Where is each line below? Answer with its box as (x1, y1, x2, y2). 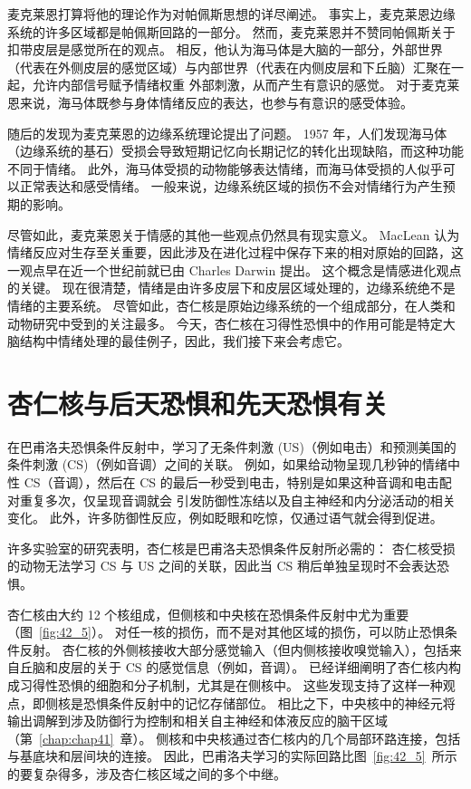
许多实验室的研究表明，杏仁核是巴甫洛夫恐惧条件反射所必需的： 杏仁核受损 (7, 538, 456, 557)
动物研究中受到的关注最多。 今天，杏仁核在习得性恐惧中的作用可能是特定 (7, 313, 443, 332)
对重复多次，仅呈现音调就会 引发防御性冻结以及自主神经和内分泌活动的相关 (7, 490, 456, 509)
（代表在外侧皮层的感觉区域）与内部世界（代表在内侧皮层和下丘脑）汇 (7, 57, 426, 76)
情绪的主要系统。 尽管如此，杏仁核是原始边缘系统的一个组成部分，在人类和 (7, 295, 456, 314)
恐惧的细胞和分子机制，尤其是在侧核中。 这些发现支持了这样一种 (57, 675, 443, 694)
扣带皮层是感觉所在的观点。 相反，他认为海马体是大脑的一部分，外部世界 (7, 40, 443, 59)
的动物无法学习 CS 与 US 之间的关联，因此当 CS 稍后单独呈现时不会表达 (7, 556, 437, 575)
